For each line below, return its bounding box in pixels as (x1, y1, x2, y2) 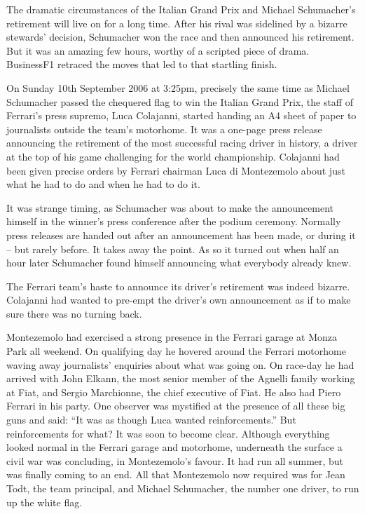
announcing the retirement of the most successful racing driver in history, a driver (6, 135, 358, 150)
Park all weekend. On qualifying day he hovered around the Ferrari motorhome (6, 344, 346, 358)
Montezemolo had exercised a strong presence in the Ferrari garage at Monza (6, 330, 337, 344)
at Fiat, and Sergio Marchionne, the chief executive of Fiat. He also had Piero (6, 384, 341, 399)
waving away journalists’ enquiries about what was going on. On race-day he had (6, 357, 354, 372)
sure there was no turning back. (6, 306, 142, 320)
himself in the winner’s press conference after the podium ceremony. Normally (6, 214, 341, 229)
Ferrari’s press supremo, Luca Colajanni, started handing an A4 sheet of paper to (6, 108, 357, 123)
